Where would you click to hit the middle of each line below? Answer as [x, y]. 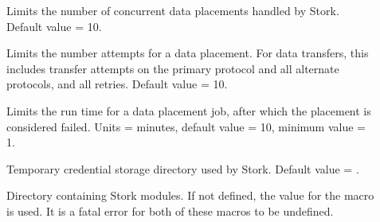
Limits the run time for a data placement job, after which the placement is [189, 110]
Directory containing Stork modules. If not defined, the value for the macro [190, 195]
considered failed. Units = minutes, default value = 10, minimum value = [186, 126]
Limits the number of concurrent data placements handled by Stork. [173, 10]
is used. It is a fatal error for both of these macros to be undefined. [170, 210]
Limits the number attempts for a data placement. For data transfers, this [188, 53]
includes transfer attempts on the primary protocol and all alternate [173, 68]
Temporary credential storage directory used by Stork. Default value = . [183, 168]
